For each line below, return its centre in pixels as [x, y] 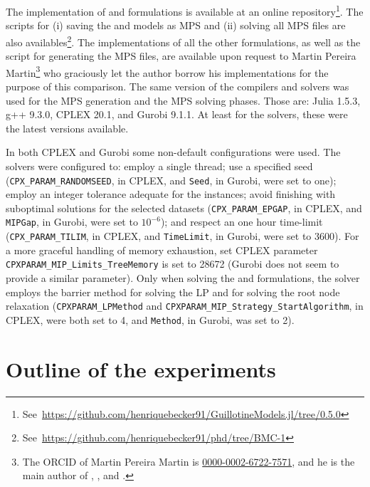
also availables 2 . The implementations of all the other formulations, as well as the [183, 41]
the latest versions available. [67, 128]
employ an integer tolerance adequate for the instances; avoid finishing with [171, 194]
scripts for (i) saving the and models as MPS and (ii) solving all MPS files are [176, 25]
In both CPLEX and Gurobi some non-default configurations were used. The [173, 152]
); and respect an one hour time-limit [242, 222]
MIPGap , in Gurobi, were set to [72, 222]
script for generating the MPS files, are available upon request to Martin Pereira [181, 56]
